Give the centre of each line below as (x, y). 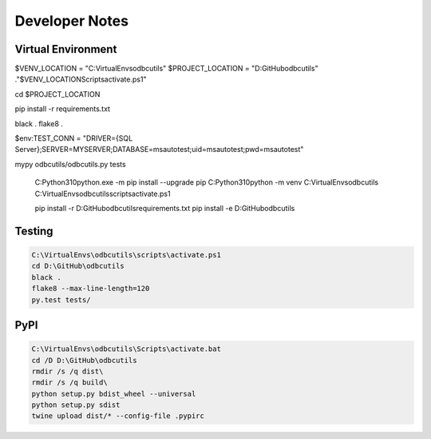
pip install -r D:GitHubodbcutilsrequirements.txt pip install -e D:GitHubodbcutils (165, 208)
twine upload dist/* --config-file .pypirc (118, 416)
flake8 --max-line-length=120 (91, 289)
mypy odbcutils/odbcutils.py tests (71, 164)
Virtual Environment (66, 49)
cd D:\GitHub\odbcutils (78, 266)
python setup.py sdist (76, 405)
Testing (34, 231)
